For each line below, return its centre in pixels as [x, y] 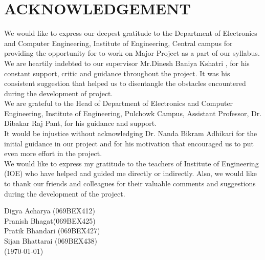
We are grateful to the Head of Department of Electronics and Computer [119, 103]
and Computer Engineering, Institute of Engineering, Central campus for [118, 43]
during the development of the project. [65, 193]
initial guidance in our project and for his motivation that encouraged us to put [129, 143]
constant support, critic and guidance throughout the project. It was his [117, 73]
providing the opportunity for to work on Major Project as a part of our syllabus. [132, 53]
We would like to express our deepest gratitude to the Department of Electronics [131, 33]
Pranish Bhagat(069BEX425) [50, 220]
